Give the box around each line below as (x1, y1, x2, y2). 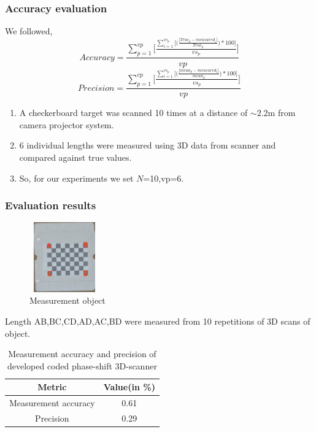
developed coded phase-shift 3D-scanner (7, 359, 157, 372)
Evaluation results (5, 198, 96, 213)
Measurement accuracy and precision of (8, 347, 156, 360)
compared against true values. (19, 150, 132, 163)
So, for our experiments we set (19, 171, 134, 184)
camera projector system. (19, 118, 114, 131)
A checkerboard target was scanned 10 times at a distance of (19, 106, 248, 119)
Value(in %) (103, 380, 155, 393)
